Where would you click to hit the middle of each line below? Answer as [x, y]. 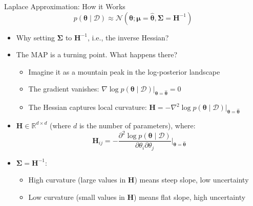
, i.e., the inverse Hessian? [128, 37]
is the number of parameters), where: [137, 125]
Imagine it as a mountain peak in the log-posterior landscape [124, 71]
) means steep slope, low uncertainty [192, 180]
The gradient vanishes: [64, 89]
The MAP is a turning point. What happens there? [97, 54]
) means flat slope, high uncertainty [190, 197]
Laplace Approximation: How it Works [65, 6]
